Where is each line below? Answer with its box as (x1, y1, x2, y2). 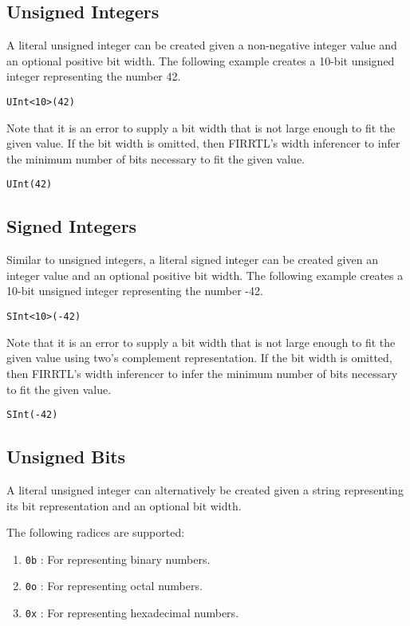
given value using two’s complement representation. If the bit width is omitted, (6, 349, 392, 366)
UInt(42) (6, 179, 53, 191)
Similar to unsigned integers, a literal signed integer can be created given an (6, 251, 378, 268)
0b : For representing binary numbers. (25, 550, 211, 567)
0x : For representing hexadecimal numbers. (25, 604, 239, 621)
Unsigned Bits (6, 444, 126, 469)
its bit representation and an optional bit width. (6, 497, 242, 514)
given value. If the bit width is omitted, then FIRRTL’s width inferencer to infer (6, 135, 400, 152)
